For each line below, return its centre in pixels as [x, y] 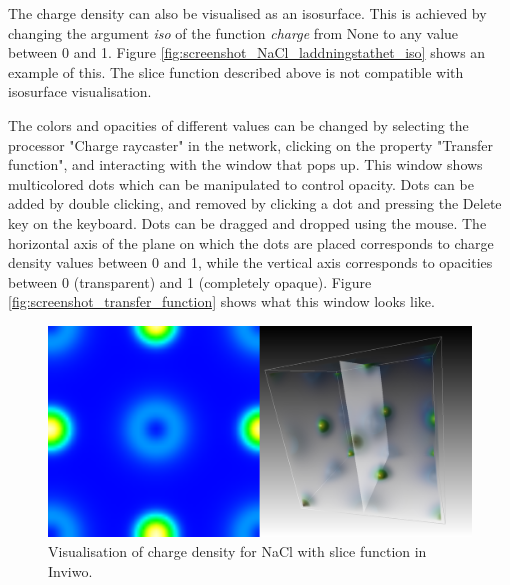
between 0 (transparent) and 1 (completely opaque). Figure [190, 281]
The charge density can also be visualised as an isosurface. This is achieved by [247, 13]
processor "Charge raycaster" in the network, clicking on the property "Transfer [251, 144]
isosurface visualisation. [80, 91]
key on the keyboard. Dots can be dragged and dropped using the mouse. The [247, 222]
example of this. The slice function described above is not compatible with [236, 71]
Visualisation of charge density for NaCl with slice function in [237, 551]
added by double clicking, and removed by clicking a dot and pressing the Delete [255, 203]
